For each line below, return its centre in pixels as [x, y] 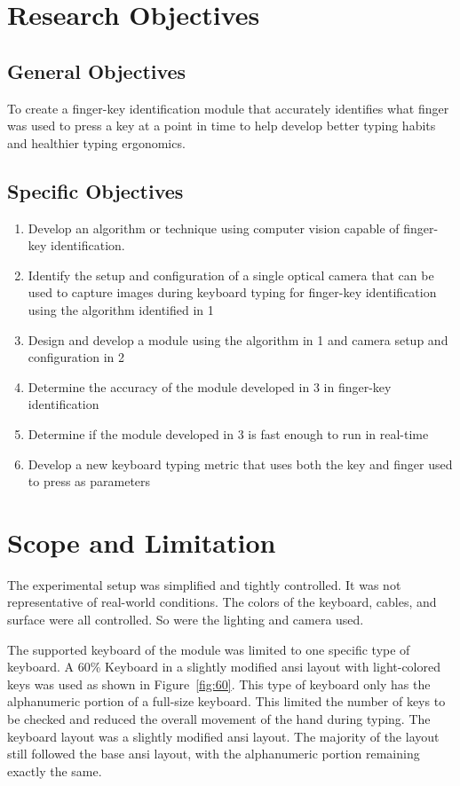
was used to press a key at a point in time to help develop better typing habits [222, 126]
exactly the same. [55, 770]
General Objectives [97, 71]
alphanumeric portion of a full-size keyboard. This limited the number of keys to [226, 701]
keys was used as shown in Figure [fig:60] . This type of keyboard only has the [219, 684]
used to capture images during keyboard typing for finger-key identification [232, 292]
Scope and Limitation [142, 542]
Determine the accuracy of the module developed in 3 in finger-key [210, 386]
